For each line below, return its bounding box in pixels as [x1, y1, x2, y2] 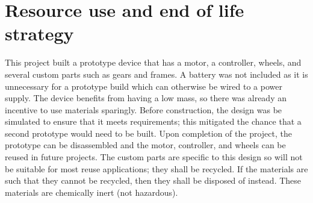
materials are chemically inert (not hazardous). [5, 186, 178, 198]
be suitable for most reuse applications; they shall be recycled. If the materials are [5, 162, 308, 175]
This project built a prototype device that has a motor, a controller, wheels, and [5, 56, 302, 69]
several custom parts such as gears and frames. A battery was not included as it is [5, 67, 308, 80]
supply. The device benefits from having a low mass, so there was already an [5, 92, 287, 104]
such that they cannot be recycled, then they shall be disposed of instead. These [5, 174, 302, 187]
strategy [5, 21, 74, 46]
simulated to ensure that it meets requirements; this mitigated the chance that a [5, 115, 302, 128]
